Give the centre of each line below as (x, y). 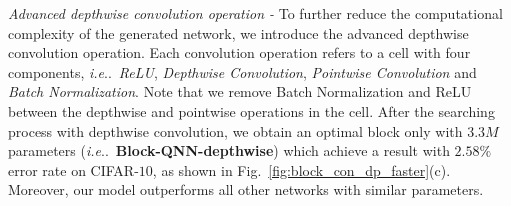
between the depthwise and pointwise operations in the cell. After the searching (251, 110)
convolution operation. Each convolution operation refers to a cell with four (239, 52)
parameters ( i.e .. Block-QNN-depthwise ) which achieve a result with (229, 150)
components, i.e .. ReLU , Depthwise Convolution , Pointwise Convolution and (242, 71)
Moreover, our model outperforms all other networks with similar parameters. (246, 189)
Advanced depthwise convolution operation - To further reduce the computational (255, 13)
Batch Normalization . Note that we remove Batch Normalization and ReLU (240, 91)
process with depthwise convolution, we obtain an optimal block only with (235, 130)
